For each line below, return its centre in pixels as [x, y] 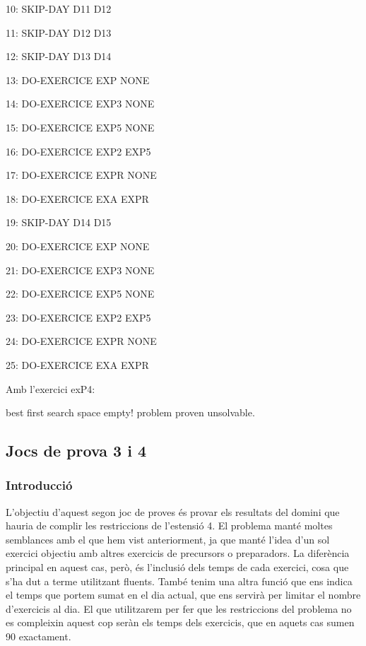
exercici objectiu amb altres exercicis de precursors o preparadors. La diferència [178, 553]
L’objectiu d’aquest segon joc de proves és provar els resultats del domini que [173, 511]
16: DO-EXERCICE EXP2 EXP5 [78, 151]
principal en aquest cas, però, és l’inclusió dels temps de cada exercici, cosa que [177, 567]
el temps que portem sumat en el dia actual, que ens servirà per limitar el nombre [183, 595]
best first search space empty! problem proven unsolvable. [130, 412]
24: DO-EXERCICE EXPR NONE [81, 341]
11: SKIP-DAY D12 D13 [59, 32]
